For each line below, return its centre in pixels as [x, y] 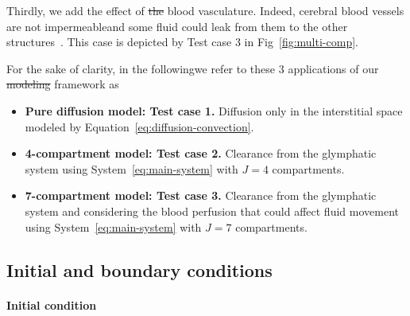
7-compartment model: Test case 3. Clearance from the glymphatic [201, 195]
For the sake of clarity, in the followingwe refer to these [141, 68]
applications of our [333, 68]
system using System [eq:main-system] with [132, 168]
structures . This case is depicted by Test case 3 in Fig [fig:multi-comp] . [182, 42]
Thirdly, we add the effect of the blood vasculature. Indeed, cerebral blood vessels [205, 10]
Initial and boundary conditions [139, 269]
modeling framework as [63, 84]
